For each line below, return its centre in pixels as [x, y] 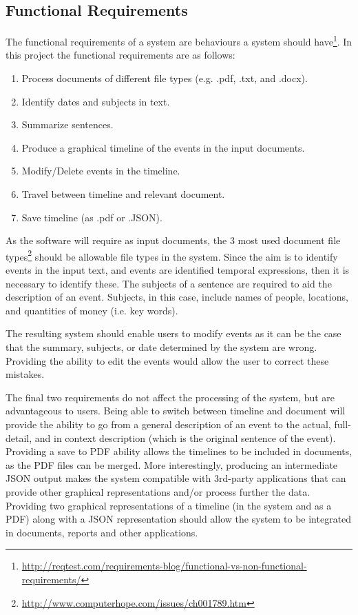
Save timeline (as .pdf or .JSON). [92, 217]
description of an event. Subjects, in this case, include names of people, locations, [177, 297]
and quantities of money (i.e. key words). [92, 310]
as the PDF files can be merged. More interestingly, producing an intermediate [172, 464]
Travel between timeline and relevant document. [123, 194]
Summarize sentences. [67, 124]
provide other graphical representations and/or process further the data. [158, 491]
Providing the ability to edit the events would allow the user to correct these [167, 360]
